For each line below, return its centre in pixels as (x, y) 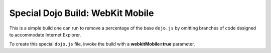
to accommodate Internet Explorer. (45, 34)
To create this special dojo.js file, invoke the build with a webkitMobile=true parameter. (102, 44)
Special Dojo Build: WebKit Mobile (82, 13)
